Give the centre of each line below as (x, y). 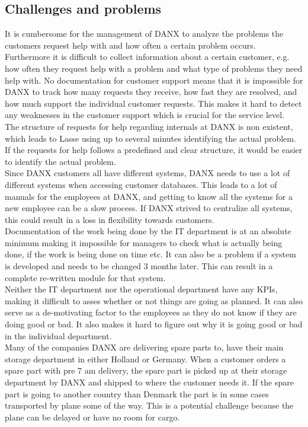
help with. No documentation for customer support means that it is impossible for (154, 80)
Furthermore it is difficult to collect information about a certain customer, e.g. (147, 57)
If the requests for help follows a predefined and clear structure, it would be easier (154, 150)
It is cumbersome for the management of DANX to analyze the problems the (144, 34)
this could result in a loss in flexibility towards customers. (110, 219)
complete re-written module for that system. (85, 277)
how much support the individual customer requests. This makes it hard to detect (153, 103)
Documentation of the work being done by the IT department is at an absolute (148, 231)
